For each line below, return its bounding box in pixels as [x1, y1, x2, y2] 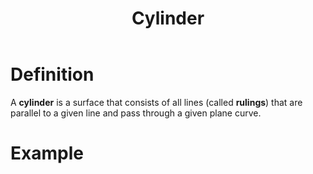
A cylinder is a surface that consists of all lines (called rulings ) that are [10, 96, 303, 108]
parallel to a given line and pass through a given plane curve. [10, 107, 262, 119]
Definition [10, 63, 95, 86]
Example [10, 142, 84, 165]
